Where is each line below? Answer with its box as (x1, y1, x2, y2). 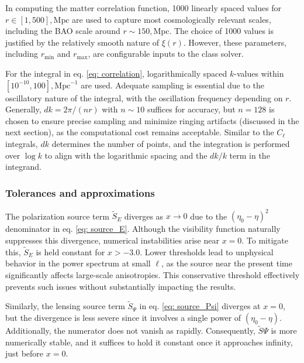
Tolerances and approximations (5, 185, 155, 200)
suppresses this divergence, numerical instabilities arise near (5, 234, 219, 246)
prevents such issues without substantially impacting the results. (5, 280, 236, 292)
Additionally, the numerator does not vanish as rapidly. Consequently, (5, 324, 255, 337)
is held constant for (36, 245, 105, 258)
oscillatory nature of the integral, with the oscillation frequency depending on (5, 91, 283, 104)
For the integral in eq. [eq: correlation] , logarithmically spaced (5, 67, 227, 79)
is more (271, 324, 297, 337)
